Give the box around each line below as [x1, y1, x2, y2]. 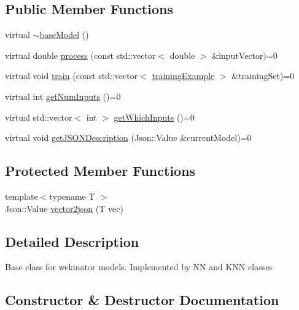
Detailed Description [5, 232, 139, 251]
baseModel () [39, 28, 89, 41]
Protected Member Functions [5, 161, 196, 180]
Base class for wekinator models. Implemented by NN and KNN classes [5, 260, 273, 273]
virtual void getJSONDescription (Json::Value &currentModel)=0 [5, 131, 252, 144]
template [5, 189, 38, 202]
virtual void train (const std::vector [5, 69, 138, 82]
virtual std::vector [5, 110, 72, 123]
